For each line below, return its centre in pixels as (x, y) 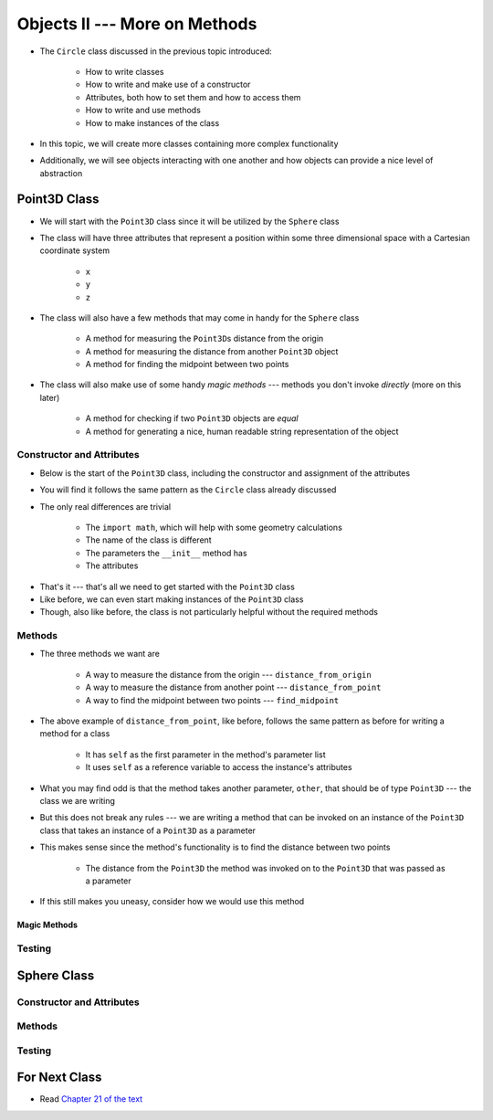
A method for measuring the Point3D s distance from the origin (205, 339)
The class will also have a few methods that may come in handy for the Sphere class (199, 317)
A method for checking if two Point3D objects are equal (192, 418)
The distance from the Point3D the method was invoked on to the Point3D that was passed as (266, 868)
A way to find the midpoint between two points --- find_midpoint (212, 700)
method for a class (75, 734)
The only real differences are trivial (105, 506)
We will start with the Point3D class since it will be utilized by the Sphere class (189, 221)
